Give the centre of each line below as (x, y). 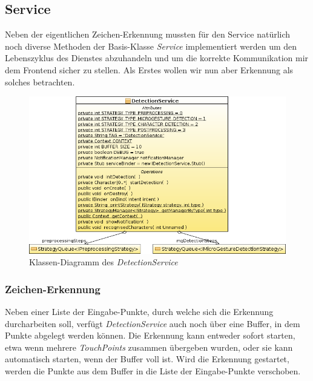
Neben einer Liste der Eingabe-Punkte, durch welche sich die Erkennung (139, 311)
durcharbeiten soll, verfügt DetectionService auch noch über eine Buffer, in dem (153, 323)
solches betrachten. (40, 81)
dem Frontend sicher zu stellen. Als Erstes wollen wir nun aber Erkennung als (149, 69)
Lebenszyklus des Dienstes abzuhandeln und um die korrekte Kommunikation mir (157, 58)
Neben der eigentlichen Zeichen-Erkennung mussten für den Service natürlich (148, 34)
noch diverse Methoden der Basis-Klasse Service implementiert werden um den (151, 46)
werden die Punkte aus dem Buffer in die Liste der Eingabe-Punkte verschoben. (153, 370)
